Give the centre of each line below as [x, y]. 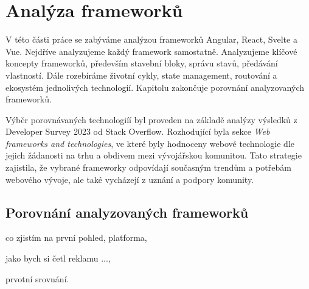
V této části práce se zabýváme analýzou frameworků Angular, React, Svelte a [151, 39]
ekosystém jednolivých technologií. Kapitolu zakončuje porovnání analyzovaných [155, 87]
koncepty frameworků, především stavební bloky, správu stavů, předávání [142, 63]
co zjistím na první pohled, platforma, [76, 237]
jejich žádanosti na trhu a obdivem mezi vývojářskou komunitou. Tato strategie [154, 155]
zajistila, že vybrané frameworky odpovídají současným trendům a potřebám [148, 167]
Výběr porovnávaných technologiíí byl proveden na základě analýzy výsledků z [151, 119]
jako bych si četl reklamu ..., [58, 258]
